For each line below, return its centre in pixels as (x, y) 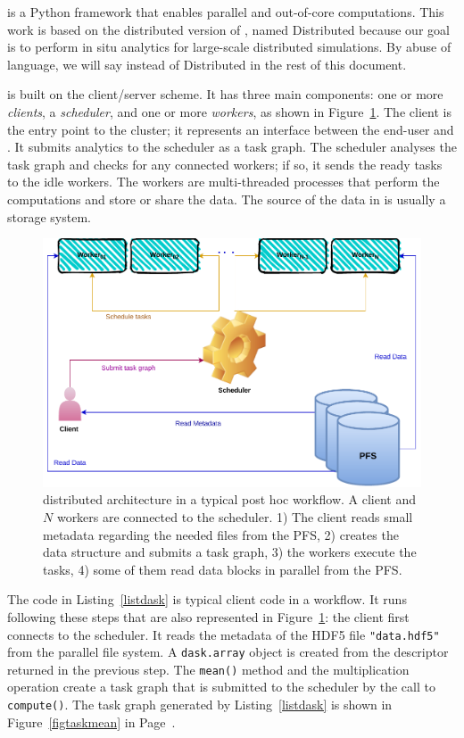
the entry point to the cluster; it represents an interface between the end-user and (231, 129)
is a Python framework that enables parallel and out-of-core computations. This (226, 12)
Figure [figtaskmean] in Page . (91, 721)
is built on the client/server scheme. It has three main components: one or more (225, 94)
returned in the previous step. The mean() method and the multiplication (208, 669)
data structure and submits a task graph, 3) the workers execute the (230, 552)
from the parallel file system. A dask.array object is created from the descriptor (228, 652)
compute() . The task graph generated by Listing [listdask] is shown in (200, 705)
